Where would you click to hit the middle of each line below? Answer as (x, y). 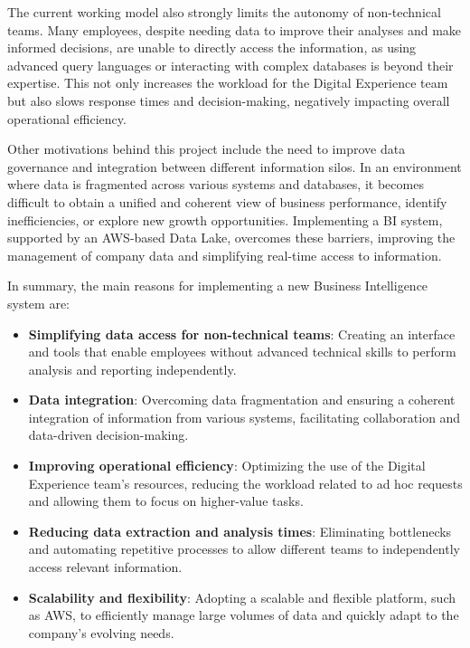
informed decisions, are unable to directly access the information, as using (212, 48)
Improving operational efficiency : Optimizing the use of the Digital (227, 466)
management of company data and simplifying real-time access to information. (225, 255)
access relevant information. (105, 567)
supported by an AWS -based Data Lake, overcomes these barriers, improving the (231, 238)
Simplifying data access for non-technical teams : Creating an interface (242, 334)
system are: (39, 303)
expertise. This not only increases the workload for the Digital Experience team (228, 83)
